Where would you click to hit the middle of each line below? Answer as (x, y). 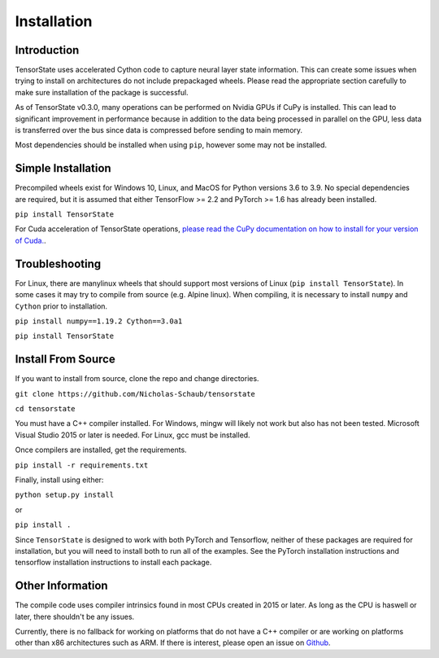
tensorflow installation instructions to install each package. (113, 563)
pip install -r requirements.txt (82, 465)
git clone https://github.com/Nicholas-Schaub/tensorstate (135, 394)
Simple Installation (63, 168)
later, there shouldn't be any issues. (75, 616)
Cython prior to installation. (61, 306)
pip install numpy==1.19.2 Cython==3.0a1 (99, 321)
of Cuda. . (30, 240)
